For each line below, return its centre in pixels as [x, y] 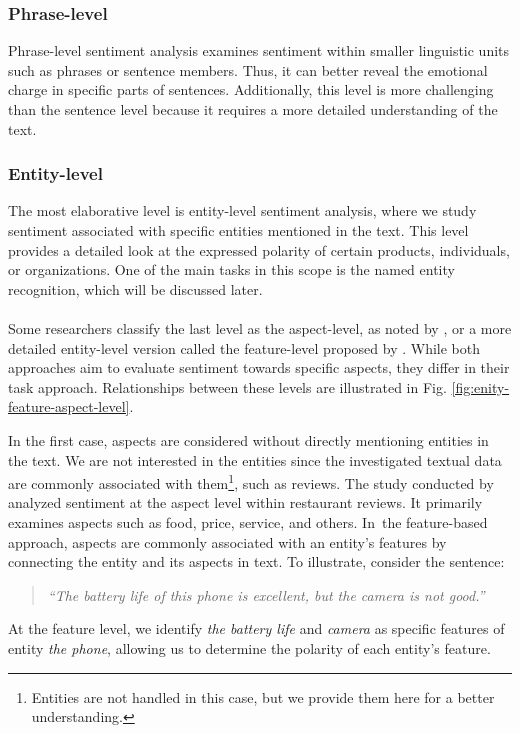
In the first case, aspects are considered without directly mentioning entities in [248, 439]
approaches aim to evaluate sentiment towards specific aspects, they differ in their [259, 367]
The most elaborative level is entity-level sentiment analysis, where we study [242, 210]
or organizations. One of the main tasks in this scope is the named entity [231, 269]
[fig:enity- [480, 386]
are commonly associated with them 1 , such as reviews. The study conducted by [251, 481]
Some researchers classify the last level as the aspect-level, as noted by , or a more [260, 327]
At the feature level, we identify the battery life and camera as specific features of [256, 628]
